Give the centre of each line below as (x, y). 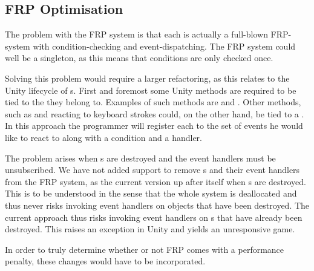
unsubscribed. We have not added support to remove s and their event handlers (152, 170)
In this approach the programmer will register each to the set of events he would (154, 126)
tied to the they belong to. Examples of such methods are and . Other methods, (153, 102)
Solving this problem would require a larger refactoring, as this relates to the (147, 78)
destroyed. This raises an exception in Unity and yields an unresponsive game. (150, 229)
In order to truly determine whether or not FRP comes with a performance (145, 249)
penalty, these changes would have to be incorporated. (105, 261)
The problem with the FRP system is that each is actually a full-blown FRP (147, 34)
